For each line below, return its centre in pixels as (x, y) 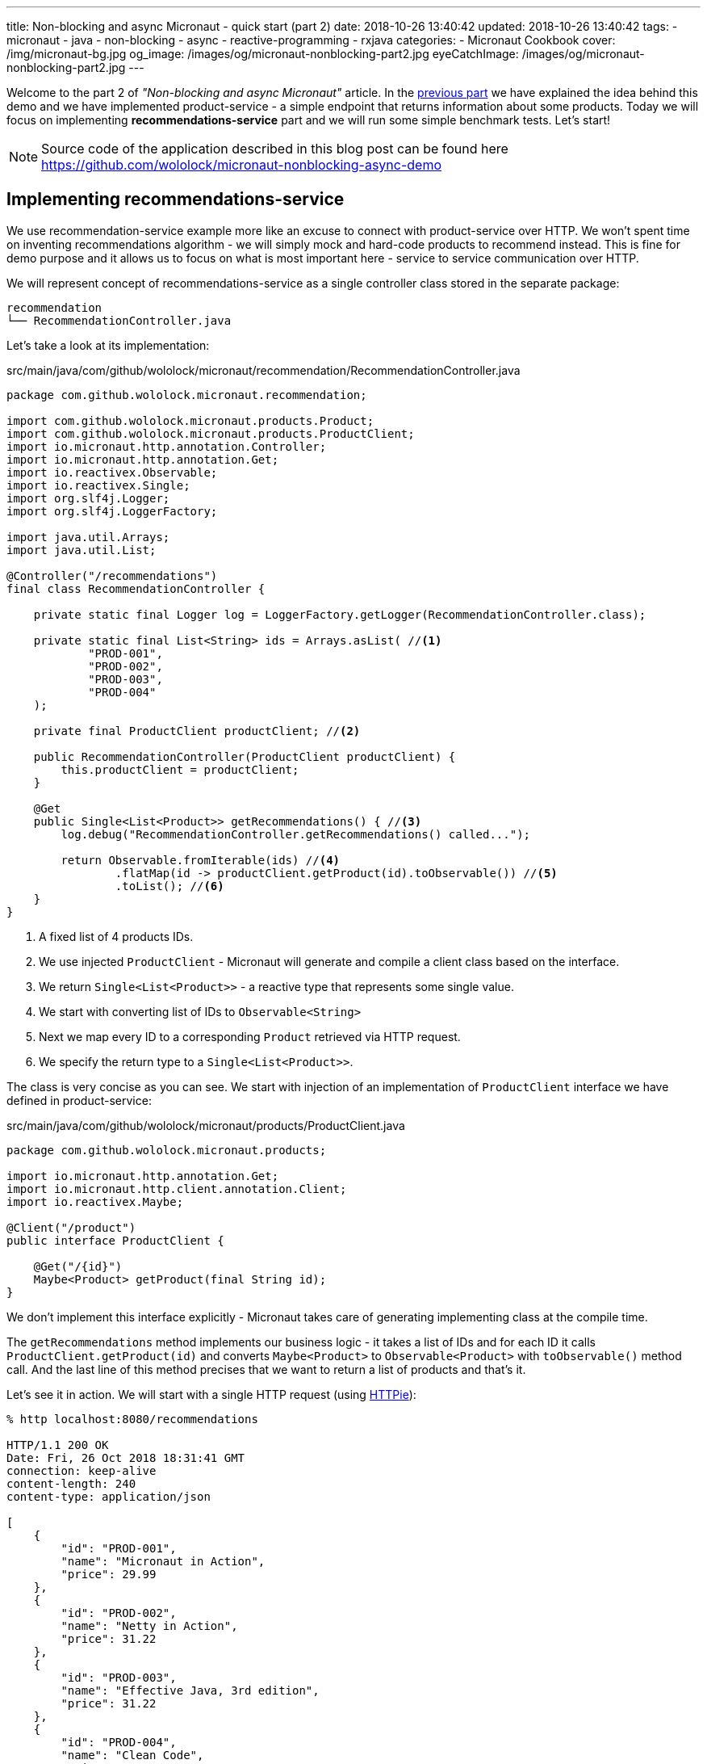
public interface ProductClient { (115, 1240)
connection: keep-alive (82, 1470)
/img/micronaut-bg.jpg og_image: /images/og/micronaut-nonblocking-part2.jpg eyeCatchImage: (263, 54)
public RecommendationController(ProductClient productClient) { (245, 756)
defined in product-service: (79, 1100)
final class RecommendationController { (136, 588)
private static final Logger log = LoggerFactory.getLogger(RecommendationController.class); (340, 614)
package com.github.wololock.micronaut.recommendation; (187, 395)
